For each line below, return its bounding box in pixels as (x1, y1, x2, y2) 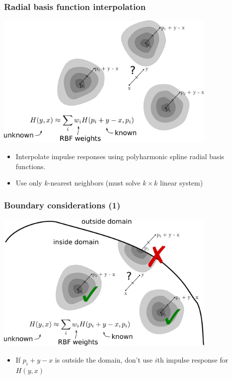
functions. (15, 161, 46, 171)
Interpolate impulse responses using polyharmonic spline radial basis (15, 151, 225, 161)
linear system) (160, 178, 203, 188)
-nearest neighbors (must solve (48, 178, 141, 188)
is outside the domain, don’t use (55, 355, 153, 365)
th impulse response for (157, 355, 229, 365)
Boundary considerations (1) (4, 198, 121, 211)
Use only (15, 178, 42, 188)
